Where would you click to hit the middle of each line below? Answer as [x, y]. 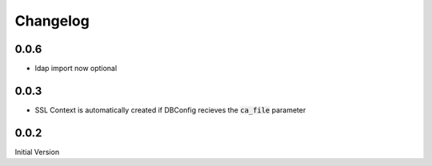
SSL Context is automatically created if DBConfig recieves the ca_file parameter [170, 110]
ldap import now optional [76, 69]
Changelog [52, 21]
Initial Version [37, 152]
